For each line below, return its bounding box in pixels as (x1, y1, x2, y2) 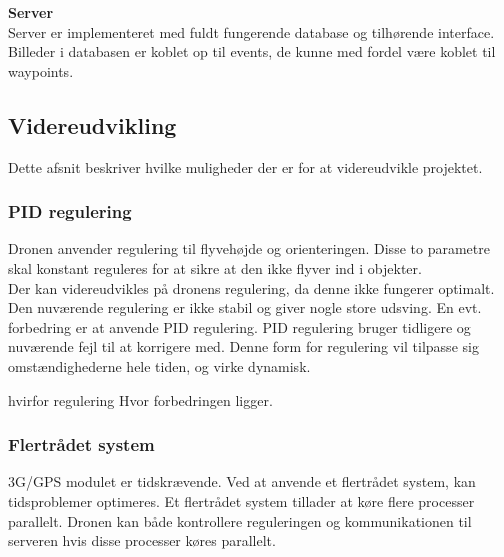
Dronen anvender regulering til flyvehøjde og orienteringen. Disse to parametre (8, 238, 490, 259)
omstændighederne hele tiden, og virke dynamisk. (8, 355, 311, 376)
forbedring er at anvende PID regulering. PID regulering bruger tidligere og (8, 316, 471, 337)
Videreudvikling (8, 109, 177, 140)
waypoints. (8, 60, 74, 81)
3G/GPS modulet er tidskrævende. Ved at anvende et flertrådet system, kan (8, 471, 476, 492)
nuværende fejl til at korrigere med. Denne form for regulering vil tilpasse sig (8, 336, 479, 357)
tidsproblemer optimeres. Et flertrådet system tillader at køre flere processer (8, 490, 475, 511)
